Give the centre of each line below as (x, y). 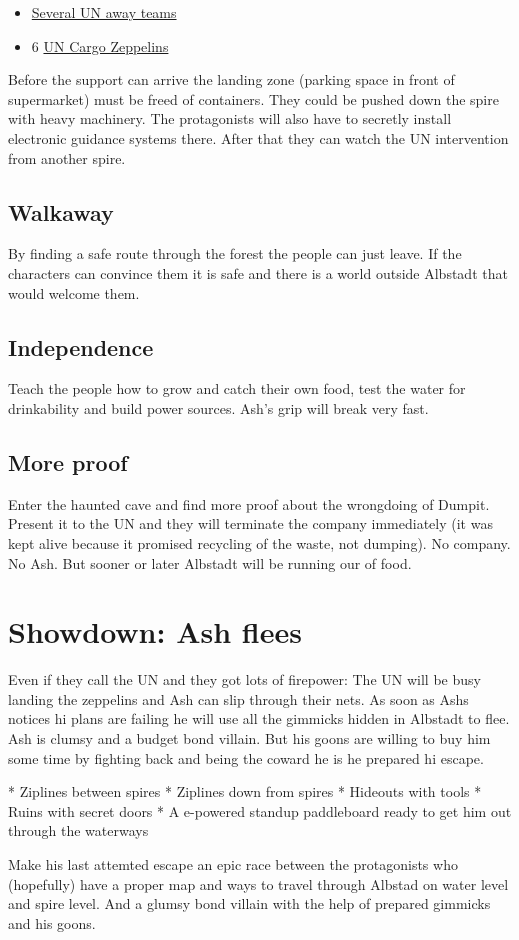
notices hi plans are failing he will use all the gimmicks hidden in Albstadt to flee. (259, 718)
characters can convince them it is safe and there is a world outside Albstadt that (258, 272)
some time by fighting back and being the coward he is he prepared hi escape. (246, 757)
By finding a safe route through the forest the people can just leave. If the (235, 253)
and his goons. (52, 922)
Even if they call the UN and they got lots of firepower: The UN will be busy (244, 679)
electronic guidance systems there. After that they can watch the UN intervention (258, 137)
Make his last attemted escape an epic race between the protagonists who (233, 863)
